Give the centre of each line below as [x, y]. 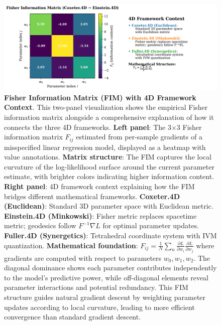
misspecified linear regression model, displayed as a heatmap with [105, 147]
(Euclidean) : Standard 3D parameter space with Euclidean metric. [109, 206]
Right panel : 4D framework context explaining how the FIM [99, 186]
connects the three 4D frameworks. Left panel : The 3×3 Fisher [103, 127]
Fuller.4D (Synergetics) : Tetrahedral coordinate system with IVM [111, 235]
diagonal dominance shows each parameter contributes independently [111, 268]
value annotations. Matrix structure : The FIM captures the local [108, 157]
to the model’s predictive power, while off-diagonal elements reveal [106, 277]
